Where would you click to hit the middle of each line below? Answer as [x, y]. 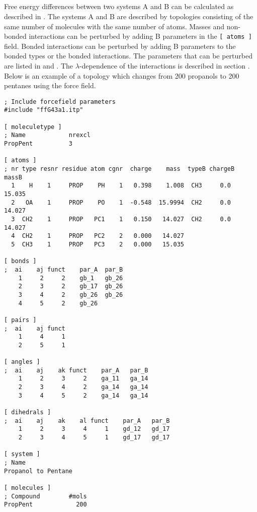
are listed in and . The [39, 66]
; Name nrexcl [47, 135]
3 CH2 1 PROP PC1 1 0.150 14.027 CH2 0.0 [121, 219]
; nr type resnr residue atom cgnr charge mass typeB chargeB [119, 169]
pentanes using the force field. [50, 85]
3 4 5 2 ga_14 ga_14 [83, 395]
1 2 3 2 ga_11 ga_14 [83, 379]
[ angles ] [22, 362]
